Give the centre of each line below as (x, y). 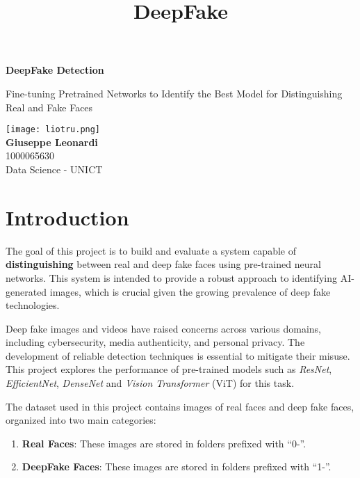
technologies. (33, 305)
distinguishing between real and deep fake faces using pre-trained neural (163, 264)
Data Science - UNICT (54, 169)
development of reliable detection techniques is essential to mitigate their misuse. (178, 355)
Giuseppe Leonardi (52, 142)
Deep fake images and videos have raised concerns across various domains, (163, 328)
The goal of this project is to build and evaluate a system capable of (151, 250)
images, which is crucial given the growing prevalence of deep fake (190, 291)
